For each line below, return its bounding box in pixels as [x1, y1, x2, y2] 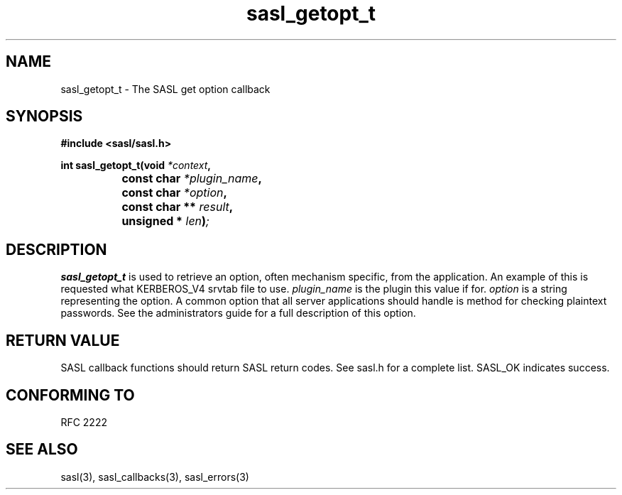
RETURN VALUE [6, 331, 120, 349]
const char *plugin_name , [121, 171, 262, 186]
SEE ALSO [6, 440, 78, 459]
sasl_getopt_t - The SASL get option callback [60, 82, 271, 95]
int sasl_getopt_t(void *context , [60, 159, 212, 172]
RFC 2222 [60, 415, 107, 428]
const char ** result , [121, 200, 234, 214]
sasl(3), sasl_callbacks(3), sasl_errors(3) [60, 470, 249, 483]
